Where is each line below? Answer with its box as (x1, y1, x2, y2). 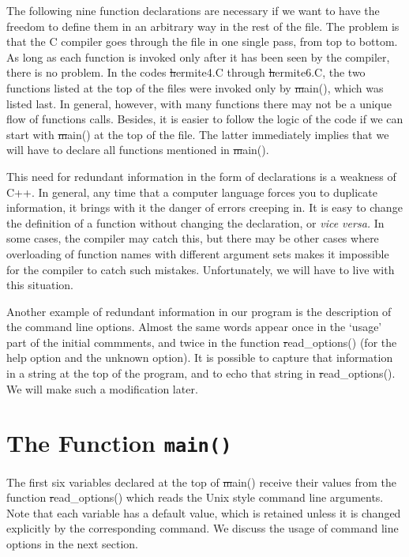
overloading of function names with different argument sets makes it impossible (6, 245, 389, 262)
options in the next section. (6, 535, 138, 551)
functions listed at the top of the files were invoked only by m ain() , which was (6, 79, 384, 96)
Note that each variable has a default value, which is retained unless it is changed (6, 504, 401, 521)
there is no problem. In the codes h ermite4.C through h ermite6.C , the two (6, 64, 366, 81)
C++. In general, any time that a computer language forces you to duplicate (6, 183, 377, 200)
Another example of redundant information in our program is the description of (6, 303, 392, 319)
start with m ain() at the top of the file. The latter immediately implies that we (6, 126, 389, 142)
